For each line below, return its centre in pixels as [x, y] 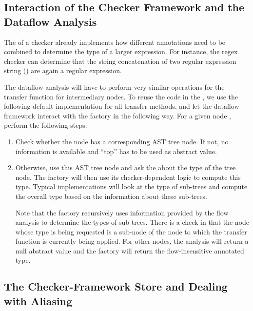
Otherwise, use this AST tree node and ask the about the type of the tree [126, 167]
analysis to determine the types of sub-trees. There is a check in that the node [132, 222]
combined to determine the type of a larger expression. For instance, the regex [121, 51]
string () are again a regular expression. [63, 70]
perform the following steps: [46, 125]
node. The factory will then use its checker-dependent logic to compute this [128, 177]
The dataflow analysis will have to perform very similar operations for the [114, 87]
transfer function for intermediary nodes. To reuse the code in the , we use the [121, 96]
